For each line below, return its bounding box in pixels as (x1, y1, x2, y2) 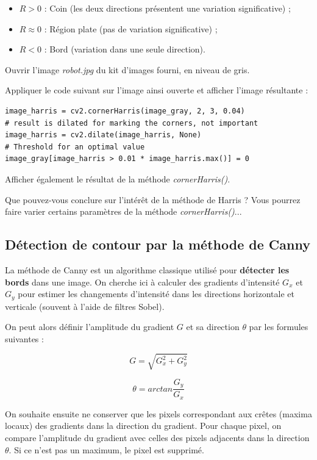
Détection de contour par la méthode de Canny (5, 235, 310, 254)
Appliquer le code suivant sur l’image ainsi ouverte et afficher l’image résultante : (5, 84, 308, 96)
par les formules (249, 320, 308, 333)
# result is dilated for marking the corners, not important (5, 118, 258, 128)
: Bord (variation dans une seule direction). (44, 43, 205, 56)
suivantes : (5, 332, 44, 345)
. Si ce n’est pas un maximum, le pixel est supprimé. (9, 443, 204, 456)
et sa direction (186, 320, 240, 333)
